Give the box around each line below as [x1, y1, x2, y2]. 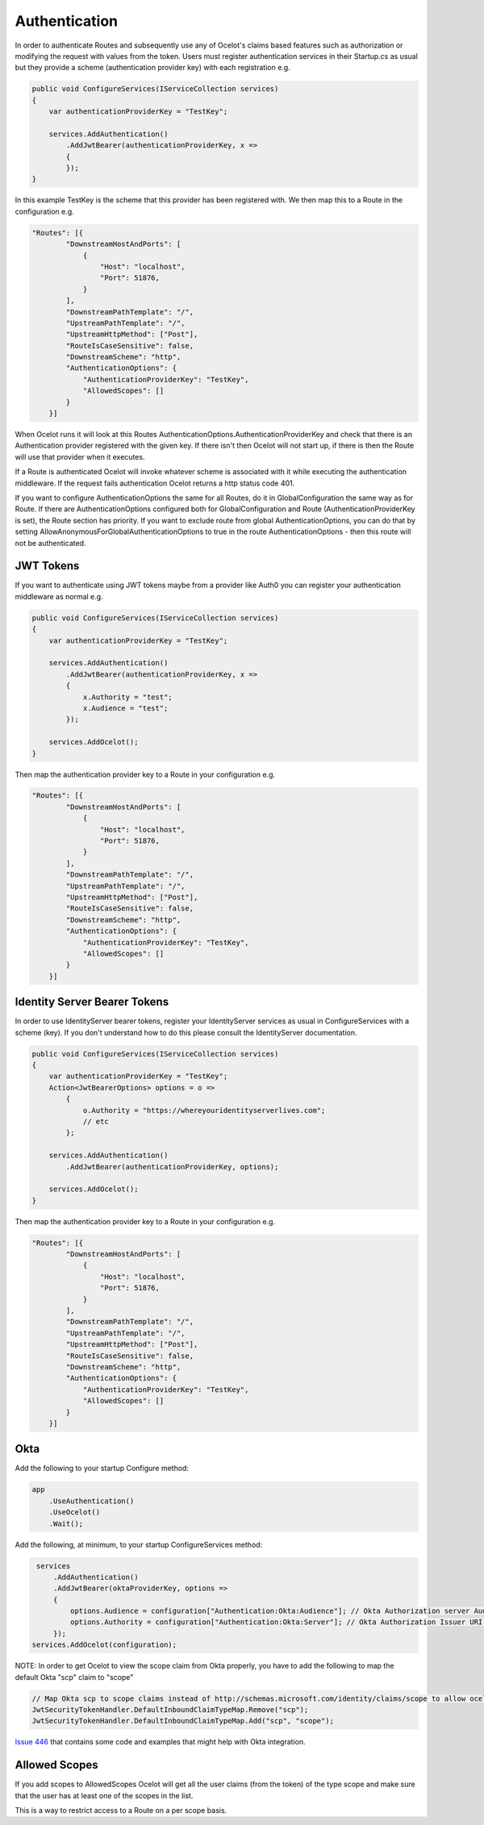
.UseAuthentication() [48, 1496, 135, 1506]
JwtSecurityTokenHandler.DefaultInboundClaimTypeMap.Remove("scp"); [31, 1706, 309, 1715]
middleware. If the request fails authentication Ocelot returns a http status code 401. [15, 478, 295, 488]
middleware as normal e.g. [15, 591, 104, 601]
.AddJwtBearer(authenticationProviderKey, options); [65, 1162, 279, 1171]
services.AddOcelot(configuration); [31, 1640, 177, 1649]
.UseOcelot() [48, 1508, 101, 1517]
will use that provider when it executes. [15, 452, 145, 461]
